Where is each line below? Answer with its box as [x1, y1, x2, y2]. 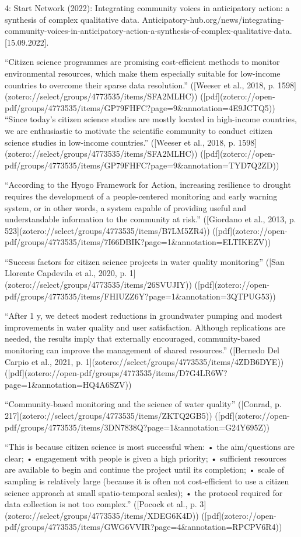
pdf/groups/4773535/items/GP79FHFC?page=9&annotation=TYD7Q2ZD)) [5, 159, 279, 171]
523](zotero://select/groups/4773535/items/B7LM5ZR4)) [5, 224, 210, 236]
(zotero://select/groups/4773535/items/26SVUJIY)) [5, 278, 192, 291]
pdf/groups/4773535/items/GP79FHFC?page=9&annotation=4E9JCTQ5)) [5, 101, 275, 113]
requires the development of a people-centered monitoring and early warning [5, 190, 278, 202]
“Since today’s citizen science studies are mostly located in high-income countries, [5, 113, 297, 125]
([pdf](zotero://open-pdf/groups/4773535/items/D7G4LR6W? [5, 367, 228, 379]
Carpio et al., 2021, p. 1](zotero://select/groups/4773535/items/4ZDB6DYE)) [5, 355, 284, 367]
